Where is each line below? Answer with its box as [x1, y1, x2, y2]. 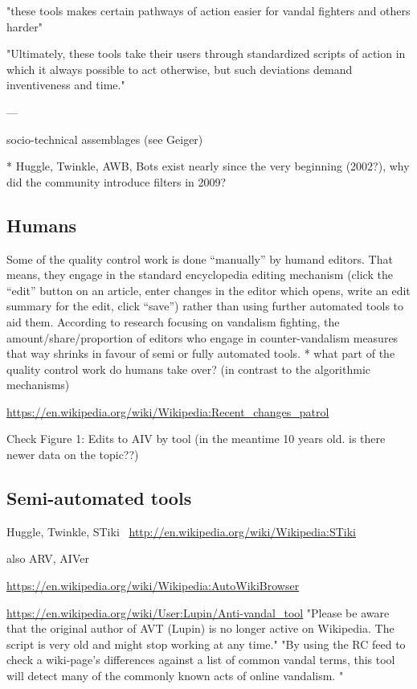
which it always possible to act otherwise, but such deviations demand [6, 60, 353, 77]
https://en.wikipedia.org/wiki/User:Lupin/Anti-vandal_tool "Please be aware [6, 604, 390, 621]
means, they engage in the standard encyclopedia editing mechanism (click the [6, 266, 393, 283]
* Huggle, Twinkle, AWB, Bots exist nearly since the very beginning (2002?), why [6, 158, 410, 174]
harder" [6, 18, 43, 35]
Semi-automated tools [6, 486, 192, 511]
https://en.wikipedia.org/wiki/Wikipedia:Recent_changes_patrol [6, 403, 329, 420]
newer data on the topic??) [6, 446, 139, 463]
